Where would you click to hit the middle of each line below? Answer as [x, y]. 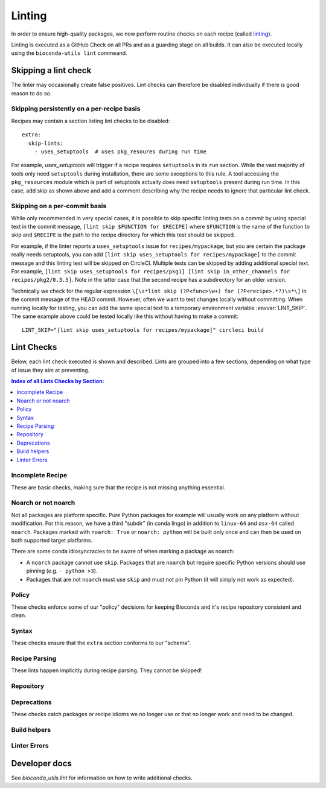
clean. [19, 615]
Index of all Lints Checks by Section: [58, 381]
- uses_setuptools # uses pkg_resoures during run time [120, 151]
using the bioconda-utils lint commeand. [69, 53]
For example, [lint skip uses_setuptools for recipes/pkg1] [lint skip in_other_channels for [151, 271]
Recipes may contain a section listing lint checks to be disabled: [91, 121]
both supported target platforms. [52, 540]
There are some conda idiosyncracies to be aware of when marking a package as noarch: [123, 551]
